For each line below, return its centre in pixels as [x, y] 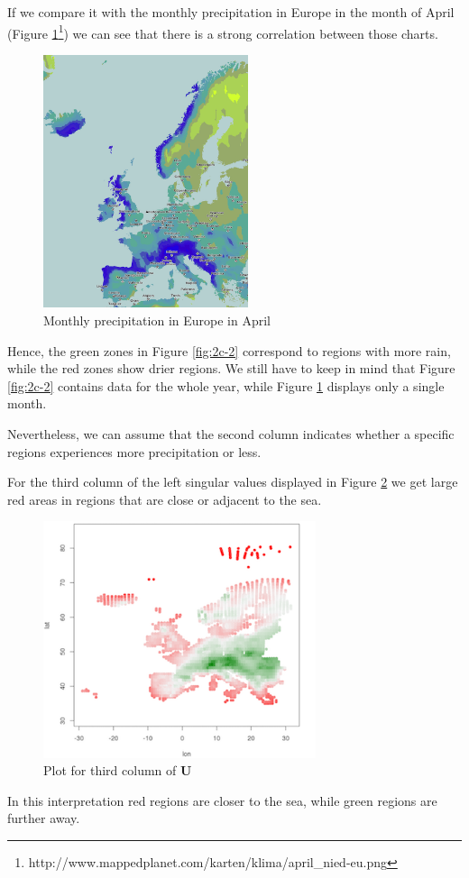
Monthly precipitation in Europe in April [157, 320]
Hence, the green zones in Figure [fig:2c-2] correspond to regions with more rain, [229, 350]
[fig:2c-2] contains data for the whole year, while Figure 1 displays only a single [226, 385]
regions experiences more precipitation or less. [134, 451]
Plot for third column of [110, 770]
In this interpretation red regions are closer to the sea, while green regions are [222, 800]
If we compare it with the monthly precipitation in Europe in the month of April [231, 12]
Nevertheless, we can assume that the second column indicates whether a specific [231, 434]
